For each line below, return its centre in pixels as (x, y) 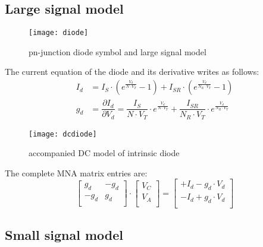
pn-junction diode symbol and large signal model (118, 51)
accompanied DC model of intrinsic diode (104, 153)
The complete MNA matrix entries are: (76, 172)
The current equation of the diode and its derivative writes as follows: (132, 72)
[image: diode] (59, 33)
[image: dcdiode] (63, 134)
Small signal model (64, 234)
